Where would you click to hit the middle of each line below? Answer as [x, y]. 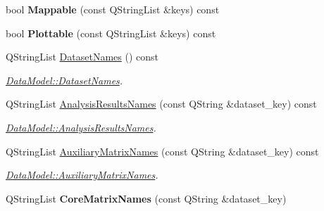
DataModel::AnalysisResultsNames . [81, 127]
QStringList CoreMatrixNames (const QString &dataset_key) [146, 198]
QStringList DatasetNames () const [82, 57]
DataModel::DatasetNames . [64, 80]
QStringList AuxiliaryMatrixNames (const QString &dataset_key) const [162, 151]
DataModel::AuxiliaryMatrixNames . [82, 175]
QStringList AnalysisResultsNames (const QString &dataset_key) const [161, 104]
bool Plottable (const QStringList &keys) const [111, 33]
